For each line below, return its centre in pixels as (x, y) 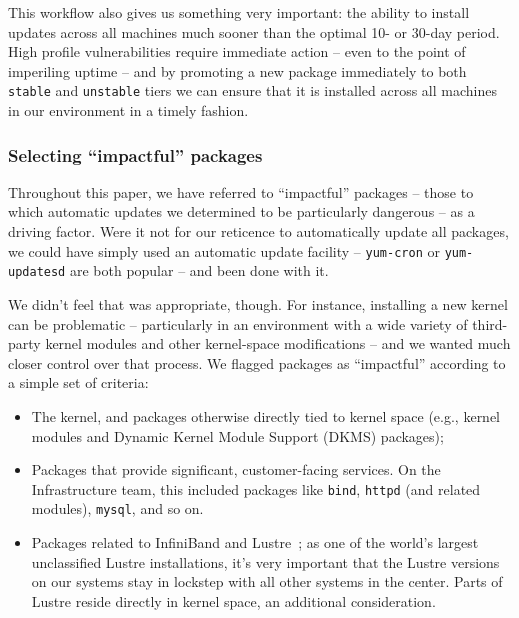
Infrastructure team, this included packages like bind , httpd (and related (256, 488)
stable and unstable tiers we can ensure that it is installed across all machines (252, 90)
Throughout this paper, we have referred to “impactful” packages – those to (241, 191)
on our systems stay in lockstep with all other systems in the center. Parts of (267, 581)
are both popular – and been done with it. (199, 270)
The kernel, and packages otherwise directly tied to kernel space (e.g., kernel (266, 415)
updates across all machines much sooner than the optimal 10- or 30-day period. (254, 31)
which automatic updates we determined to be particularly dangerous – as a (241, 211)
